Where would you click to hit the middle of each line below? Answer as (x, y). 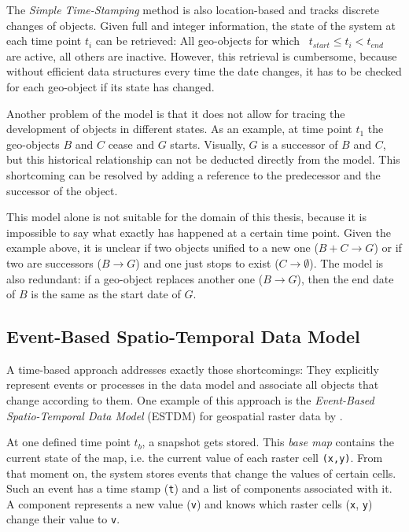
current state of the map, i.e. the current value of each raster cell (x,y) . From (195, 457)
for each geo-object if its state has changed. (111, 86)
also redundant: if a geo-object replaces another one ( (135, 278)
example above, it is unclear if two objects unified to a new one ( (162, 248)
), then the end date (345, 278)
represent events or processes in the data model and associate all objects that (193, 384)
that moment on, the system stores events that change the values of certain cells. (201, 473)
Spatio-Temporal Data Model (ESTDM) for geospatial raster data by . (175, 415)
